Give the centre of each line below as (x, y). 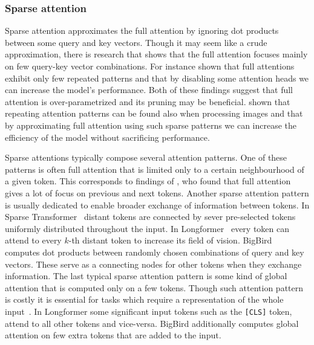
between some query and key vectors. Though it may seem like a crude (136, 42)
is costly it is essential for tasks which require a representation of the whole (144, 299)
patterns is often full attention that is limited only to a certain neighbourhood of (155, 169)
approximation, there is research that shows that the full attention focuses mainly (156, 54)
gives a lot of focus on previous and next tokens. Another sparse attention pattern (157, 192)
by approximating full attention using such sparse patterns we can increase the (151, 125)
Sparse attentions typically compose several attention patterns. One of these (146, 157)
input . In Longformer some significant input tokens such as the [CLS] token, (149, 311)
